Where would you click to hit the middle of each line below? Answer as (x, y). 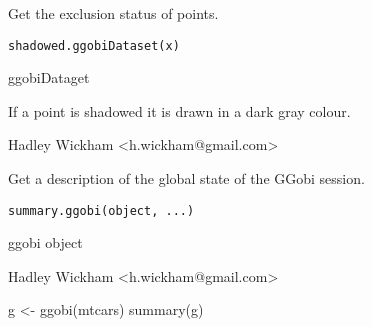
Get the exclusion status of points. (113, 13)
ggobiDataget (49, 77)
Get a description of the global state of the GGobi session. (186, 178)
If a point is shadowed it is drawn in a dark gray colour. (179, 110)
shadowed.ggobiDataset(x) (94, 45)
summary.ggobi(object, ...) (101, 210)
